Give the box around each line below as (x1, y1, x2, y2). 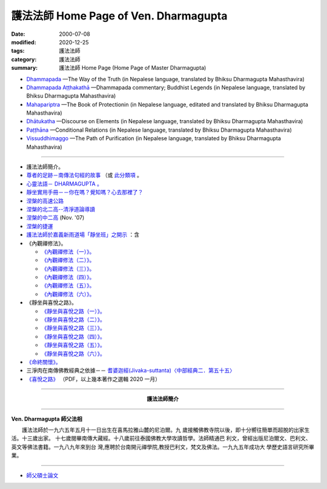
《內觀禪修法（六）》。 (41, 290, 95, 297)
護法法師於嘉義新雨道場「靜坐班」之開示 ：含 (26, 231, 139, 238)
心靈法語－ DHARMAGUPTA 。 (26, 180, 103, 187)
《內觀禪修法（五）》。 (41, 282, 95, 289)
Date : (11, 30, 25, 38)
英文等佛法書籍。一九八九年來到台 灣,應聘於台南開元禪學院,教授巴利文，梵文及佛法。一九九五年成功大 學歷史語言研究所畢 (11, 443, 314, 450)
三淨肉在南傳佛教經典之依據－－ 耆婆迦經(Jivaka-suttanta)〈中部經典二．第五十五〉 (26, 367, 236, 374)
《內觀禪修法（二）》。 (41, 257, 95, 264)
